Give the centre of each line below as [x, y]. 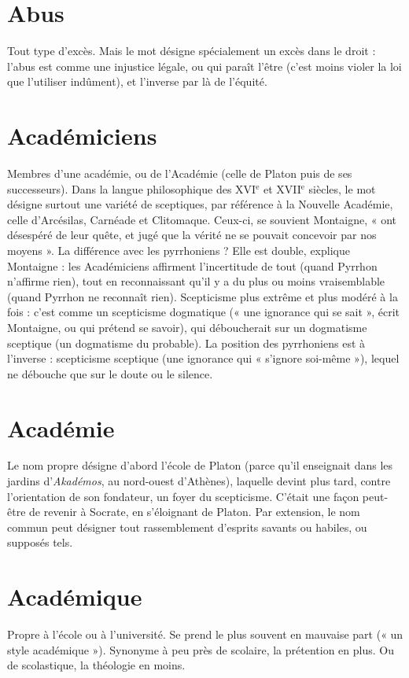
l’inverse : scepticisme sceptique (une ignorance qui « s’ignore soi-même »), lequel [203, 358]
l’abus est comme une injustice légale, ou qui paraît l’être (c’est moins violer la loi [204, 66]
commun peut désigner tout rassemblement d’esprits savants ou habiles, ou [187, 527]
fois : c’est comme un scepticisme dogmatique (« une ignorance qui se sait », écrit [204, 312]
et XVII [282, 188]
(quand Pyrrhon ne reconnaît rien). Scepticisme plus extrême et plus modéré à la [203, 296]
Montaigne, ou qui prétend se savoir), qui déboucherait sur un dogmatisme [187, 327]
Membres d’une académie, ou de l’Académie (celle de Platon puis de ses [180, 173]
